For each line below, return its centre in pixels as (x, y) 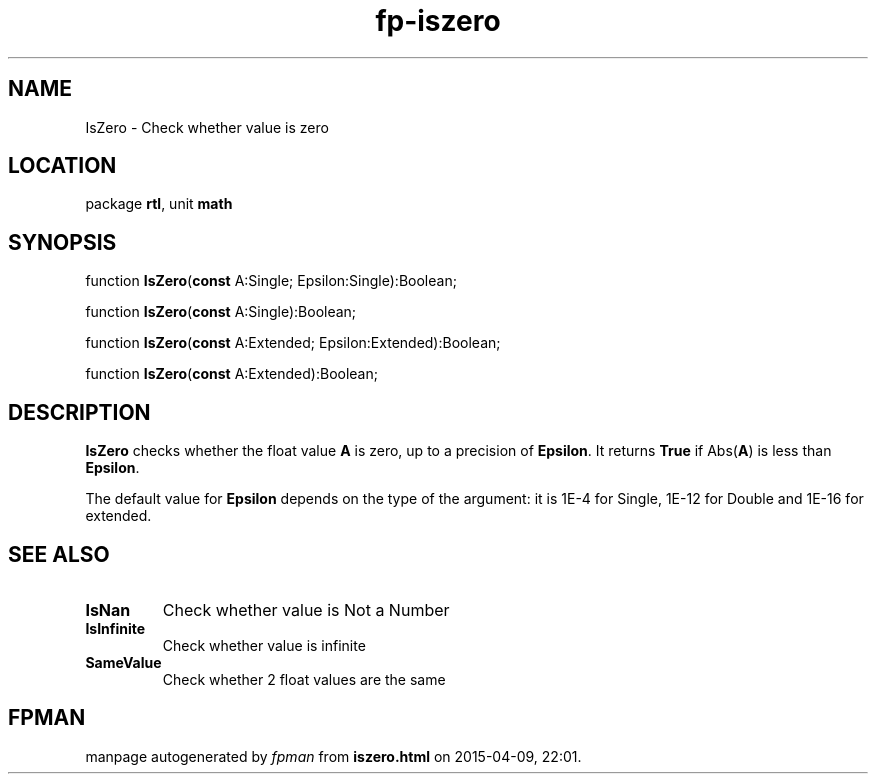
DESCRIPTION (79, 412)
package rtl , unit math (159, 204)
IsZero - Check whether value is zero (207, 127)
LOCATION (62, 166)
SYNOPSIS (62, 242)
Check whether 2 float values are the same (304, 679)
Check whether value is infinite (264, 645)
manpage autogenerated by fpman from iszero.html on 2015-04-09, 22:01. (333, 756)
